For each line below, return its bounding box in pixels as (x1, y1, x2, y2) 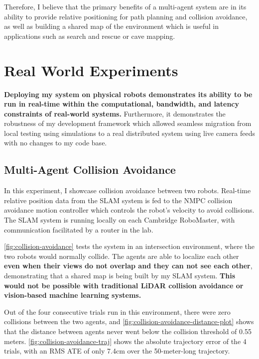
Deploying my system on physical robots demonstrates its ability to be (4, 89, 253, 99)
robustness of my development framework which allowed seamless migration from (4, 118, 252, 128)
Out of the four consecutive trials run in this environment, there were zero (4, 306, 231, 317)
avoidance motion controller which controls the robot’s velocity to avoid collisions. (4, 205, 255, 215)
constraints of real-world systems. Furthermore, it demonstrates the (4, 108, 226, 119)
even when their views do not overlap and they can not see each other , (4, 260, 253, 271)
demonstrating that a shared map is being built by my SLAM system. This (4, 270, 236, 281)
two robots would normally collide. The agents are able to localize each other (4, 250, 239, 261)
